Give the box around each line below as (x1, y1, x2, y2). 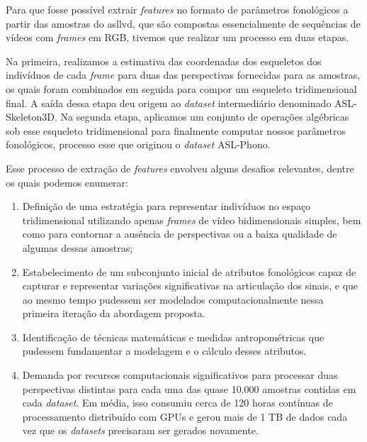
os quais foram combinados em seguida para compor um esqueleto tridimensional (6, 81, 357, 96)
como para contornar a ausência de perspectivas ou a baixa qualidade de (22, 226, 337, 241)
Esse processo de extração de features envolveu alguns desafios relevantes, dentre (6, 160, 354, 175)
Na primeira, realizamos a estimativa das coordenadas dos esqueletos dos (6, 53, 322, 68)
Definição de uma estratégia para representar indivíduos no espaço (22, 199, 311, 214)
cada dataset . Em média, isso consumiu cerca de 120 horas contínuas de (22, 395, 333, 410)
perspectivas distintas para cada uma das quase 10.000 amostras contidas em (22, 381, 356, 396)
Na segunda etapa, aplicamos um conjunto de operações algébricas (60, 109, 349, 124)
